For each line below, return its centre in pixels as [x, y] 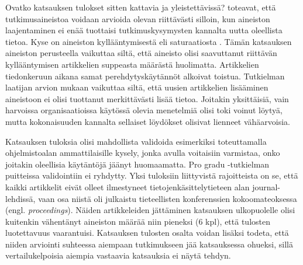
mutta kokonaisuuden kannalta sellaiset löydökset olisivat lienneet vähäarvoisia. [148, 121]
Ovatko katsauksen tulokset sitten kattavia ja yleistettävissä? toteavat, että [141, 7]
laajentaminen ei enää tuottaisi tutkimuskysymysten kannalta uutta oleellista [144, 30]
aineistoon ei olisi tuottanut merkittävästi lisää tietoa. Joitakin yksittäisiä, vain [147, 98]
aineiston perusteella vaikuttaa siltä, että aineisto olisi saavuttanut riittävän [141, 53]
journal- [266, 186]
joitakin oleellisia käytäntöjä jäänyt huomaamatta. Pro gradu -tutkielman [137, 164]
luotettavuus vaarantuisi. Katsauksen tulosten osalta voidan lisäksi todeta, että [147, 233]
